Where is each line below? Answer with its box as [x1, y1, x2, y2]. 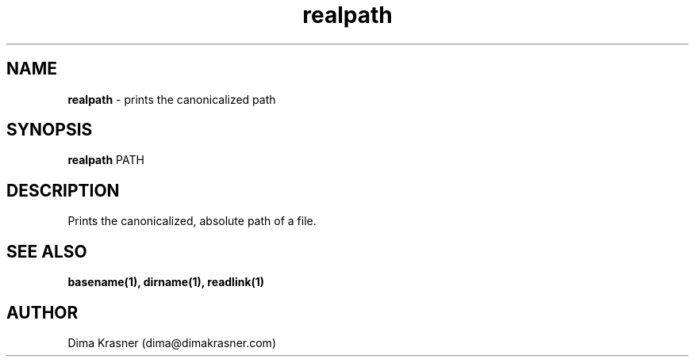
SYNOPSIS [6, 120, 93, 140]
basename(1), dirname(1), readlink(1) [67, 275, 265, 289]
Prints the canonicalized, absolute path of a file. [67, 214, 317, 228]
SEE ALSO [6, 241, 87, 262]
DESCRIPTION [6, 180, 120, 201]
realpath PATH [67, 153, 144, 167]
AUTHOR [6, 302, 79, 323]
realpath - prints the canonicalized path [67, 92, 276, 106]
